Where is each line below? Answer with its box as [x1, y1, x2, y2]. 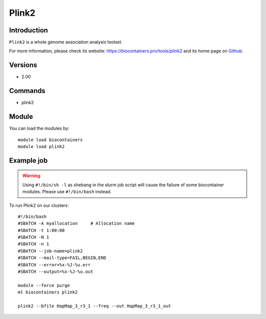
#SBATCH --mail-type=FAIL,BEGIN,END [18, 255, 106, 261]
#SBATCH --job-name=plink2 [18, 248, 83, 254]
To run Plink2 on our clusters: [9, 202, 69, 208]
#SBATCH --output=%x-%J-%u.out [18, 269, 94, 275]
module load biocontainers [18, 137, 83, 143]
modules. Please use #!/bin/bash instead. [22, 189, 112, 195]
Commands [9, 87, 46, 95]
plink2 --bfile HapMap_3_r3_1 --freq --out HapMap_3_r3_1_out [18, 303, 171, 309]
